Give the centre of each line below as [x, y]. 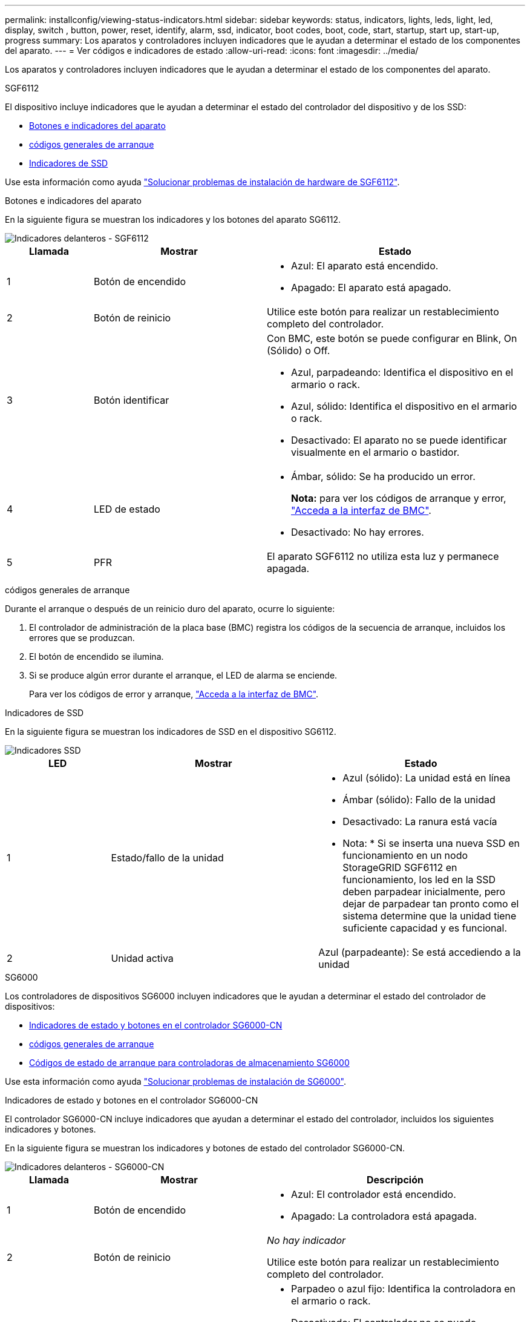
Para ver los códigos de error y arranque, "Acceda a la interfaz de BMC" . [174, 694]
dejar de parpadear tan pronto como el [431, 904]
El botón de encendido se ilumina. [97, 656]
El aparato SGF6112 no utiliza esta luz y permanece [383, 556]
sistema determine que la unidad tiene [430, 916]
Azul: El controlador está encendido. [373, 1194]
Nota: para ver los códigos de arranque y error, [398, 498]
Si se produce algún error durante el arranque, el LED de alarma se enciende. [183, 675]
